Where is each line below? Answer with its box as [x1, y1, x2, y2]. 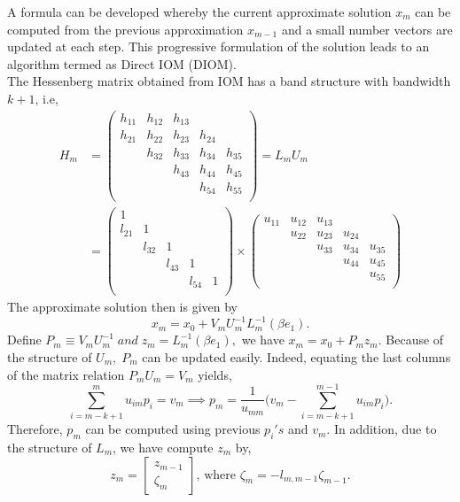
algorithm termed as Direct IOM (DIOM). [7, 54, 237, 73]
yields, [198, 365, 232, 383]
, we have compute [113, 438, 214, 457]
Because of [386, 330, 444, 349]
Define [7, 330, 42, 349]
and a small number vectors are [281, 19, 453, 38]
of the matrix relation [7, 365, 125, 383]
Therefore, [7, 420, 63, 438]
